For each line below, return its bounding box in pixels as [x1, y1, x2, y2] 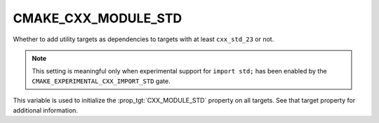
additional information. [13, 106, 79, 115]
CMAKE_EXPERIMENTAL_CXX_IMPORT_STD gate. [32, 77, 171, 85]
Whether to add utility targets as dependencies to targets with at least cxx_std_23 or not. [13, 35, 274, 43]
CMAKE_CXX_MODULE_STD [13, 10, 182, 26]
